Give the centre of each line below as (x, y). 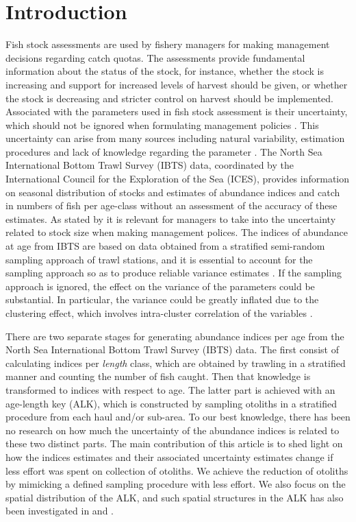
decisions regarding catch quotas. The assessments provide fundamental (155, 57)
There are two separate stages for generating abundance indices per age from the (175, 336)
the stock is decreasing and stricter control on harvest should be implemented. (169, 98)
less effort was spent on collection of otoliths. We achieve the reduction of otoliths (177, 470)
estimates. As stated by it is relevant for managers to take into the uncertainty (171, 218)
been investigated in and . (60, 511)
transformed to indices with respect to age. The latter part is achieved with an (170, 389)
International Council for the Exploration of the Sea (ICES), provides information (178, 179)
